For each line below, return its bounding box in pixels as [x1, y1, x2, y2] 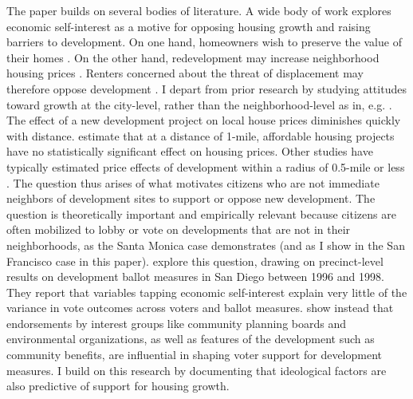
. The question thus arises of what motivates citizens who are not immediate [6, 174, 380, 191]
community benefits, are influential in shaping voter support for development [6, 346, 382, 363]
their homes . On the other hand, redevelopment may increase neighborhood [6, 49, 380, 65]
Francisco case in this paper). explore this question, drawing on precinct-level [6, 252, 383, 269]
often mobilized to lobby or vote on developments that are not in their [6, 221, 351, 238]
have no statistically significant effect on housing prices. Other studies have [6, 143, 373, 160]
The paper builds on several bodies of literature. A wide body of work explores [6, 2, 391, 18]
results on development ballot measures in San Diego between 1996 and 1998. [6, 268, 384, 285]
